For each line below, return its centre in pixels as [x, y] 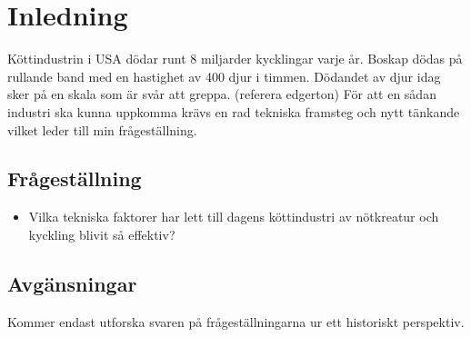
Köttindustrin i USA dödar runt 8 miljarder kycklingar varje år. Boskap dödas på [235, 59]
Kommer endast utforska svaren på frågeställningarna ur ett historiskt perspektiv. [236, 321]
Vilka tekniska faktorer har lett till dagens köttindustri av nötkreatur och [234, 217]
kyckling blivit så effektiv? [102, 234]
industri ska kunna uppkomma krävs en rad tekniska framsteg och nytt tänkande [234, 111]
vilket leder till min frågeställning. [102, 129]
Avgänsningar [72, 283]
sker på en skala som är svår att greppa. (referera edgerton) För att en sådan [222, 94]
